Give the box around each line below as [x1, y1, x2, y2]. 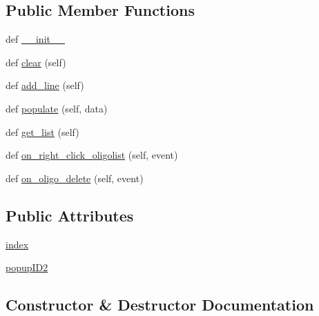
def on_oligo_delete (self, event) [6, 170, 144, 185]
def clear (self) [6, 55, 66, 69]
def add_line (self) [6, 78, 84, 92]
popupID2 [6, 260, 48, 275]
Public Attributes [6, 204, 134, 226]
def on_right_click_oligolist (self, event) [6, 148, 178, 162]
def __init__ [6, 32, 65, 46]
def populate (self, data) [6, 101, 108, 115]
